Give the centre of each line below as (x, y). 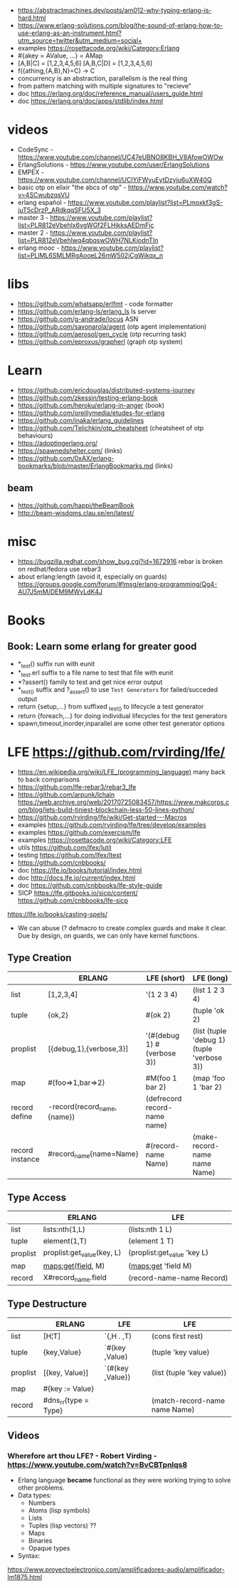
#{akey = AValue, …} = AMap (60, 56)
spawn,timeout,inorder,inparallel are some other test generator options (121, 723)
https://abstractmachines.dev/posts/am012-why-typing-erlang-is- (115, 10)
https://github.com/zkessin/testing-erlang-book (87, 397)
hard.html (32, 18)
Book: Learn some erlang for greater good (102, 647)
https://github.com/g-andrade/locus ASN (78, 319)
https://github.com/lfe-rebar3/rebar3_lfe (77, 787)
